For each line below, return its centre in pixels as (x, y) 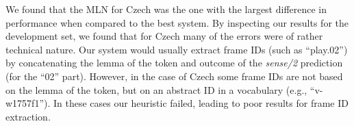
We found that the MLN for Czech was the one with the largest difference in (166, 9)
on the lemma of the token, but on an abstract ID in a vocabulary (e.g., (156, 89)
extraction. (28, 116)
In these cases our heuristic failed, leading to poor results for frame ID (201, 103)
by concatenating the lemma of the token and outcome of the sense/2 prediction (174, 63)
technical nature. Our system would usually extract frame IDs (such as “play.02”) (177, 49)
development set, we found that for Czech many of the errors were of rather (164, 36)
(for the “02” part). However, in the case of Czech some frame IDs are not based (174, 76)
